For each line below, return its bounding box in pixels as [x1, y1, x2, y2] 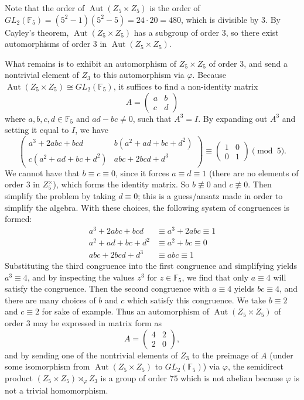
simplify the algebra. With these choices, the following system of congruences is [5, 201, 289, 213]
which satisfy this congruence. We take [127, 293, 267, 306]
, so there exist [226, 26, 279, 38]
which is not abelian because [180, 371, 283, 384]
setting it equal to [5, 124, 69, 136]
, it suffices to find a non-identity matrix [113, 80, 258, 92]
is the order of [149, 2, 200, 13]
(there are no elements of [209, 166, 299, 179]
